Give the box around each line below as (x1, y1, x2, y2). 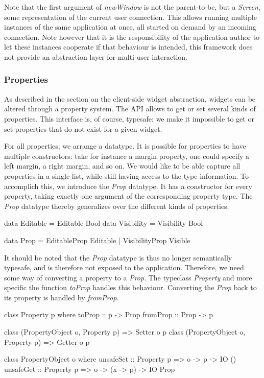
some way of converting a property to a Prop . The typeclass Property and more (4, 272, 252, 282)
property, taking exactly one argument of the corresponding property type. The (4, 191, 253, 201)
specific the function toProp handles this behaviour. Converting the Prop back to (4, 282, 257, 293)
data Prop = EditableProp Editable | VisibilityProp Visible (4, 234, 190, 245)
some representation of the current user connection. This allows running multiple (4, 11, 257, 22)
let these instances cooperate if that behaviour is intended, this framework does (4, 41, 253, 52)
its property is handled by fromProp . (4, 292, 119, 302)
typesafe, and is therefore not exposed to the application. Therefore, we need (4, 262, 244, 273)
